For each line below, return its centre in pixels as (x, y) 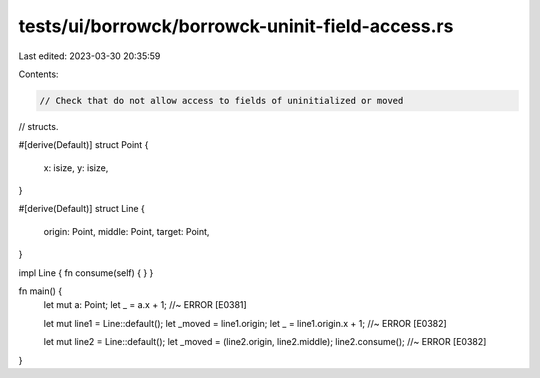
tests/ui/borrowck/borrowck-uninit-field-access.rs (236, 26)
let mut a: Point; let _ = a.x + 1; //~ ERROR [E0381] (145, 305)
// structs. (38, 126)
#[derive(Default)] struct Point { (83, 145)
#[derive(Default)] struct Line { (81, 209)
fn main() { (40, 291)
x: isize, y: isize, (76, 167)
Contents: (38, 74)
